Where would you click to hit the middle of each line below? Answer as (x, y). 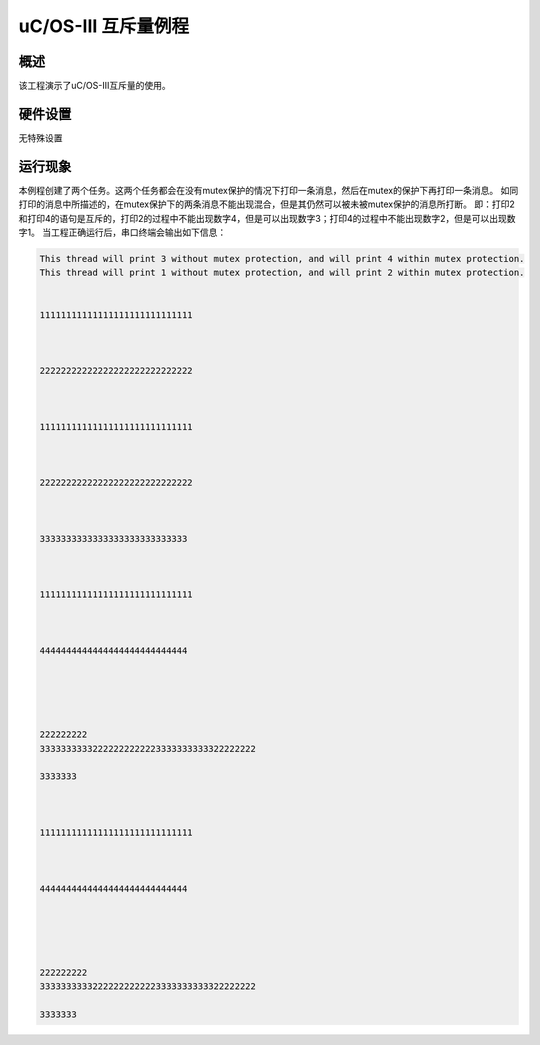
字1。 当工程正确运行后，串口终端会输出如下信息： (122, 232)
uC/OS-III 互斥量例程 (104, 26)
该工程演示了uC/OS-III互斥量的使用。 (94, 86)
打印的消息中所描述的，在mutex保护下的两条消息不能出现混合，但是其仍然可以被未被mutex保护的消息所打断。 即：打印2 (266, 204)
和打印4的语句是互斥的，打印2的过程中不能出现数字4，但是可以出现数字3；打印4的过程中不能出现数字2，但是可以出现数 (267, 218)
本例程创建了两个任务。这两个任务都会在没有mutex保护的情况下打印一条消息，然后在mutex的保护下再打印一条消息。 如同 (268, 190)
